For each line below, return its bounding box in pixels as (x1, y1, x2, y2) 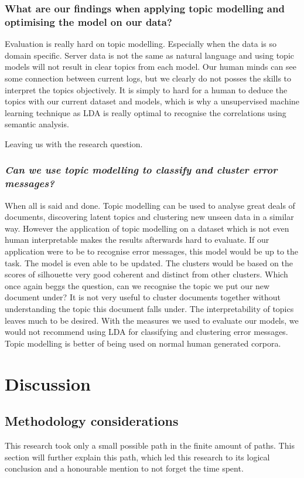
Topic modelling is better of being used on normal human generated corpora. (5, 337, 281, 349)
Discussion (5, 371, 91, 395)
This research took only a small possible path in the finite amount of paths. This (5, 439, 295, 451)
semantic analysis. (5, 118, 69, 130)
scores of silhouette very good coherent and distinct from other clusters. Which (5, 268, 288, 280)
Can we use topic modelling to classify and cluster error (5, 162, 278, 177)
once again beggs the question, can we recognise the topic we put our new (5, 279, 270, 291)
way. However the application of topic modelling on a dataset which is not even (5, 222, 289, 234)
